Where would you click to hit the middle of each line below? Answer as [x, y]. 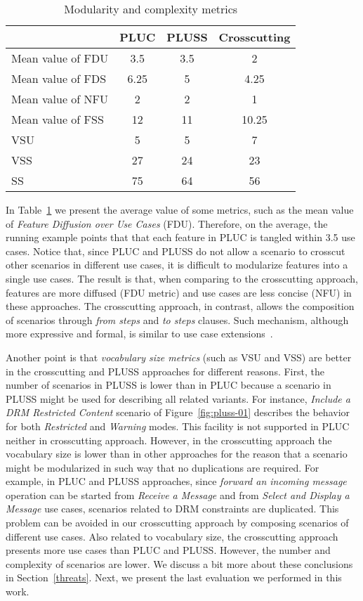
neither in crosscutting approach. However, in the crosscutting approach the [169, 440]
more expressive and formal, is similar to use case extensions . [139, 334]
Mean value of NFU [60, 99]
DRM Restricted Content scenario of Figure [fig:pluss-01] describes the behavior [178, 412]
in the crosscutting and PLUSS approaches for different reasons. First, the [165, 371]
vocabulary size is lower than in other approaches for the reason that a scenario [177, 454]
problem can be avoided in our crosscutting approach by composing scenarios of [177, 523]
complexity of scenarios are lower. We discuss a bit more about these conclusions [179, 563]
